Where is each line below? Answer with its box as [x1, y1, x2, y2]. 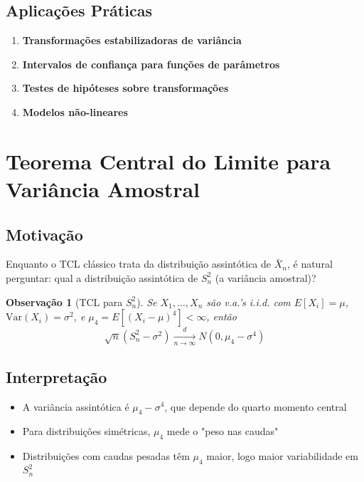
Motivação [6, 223, 83, 245]
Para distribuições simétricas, [22, 424, 151, 439]
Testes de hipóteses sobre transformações [22, 80, 229, 95]
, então [206, 309, 237, 324]
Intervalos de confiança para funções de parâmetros [22, 56, 280, 71]
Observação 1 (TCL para [6, 294, 123, 309]
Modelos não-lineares [22, 104, 128, 119]
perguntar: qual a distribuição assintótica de [6, 270, 198, 285]
